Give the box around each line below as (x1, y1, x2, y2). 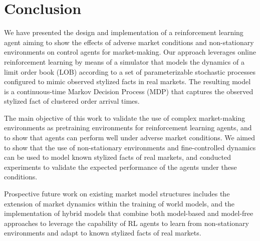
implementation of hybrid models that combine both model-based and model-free (4, 208, 253, 218)
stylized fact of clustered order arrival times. (4, 96, 140, 106)
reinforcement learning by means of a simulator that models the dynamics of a (4, 56, 244, 67)
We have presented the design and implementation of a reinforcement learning (4, 27, 243, 38)
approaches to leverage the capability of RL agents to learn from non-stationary (4, 217, 249, 228)
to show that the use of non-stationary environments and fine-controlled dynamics (4, 142, 256, 152)
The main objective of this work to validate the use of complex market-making (4, 112, 245, 123)
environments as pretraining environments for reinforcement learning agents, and (4, 122, 252, 133)
